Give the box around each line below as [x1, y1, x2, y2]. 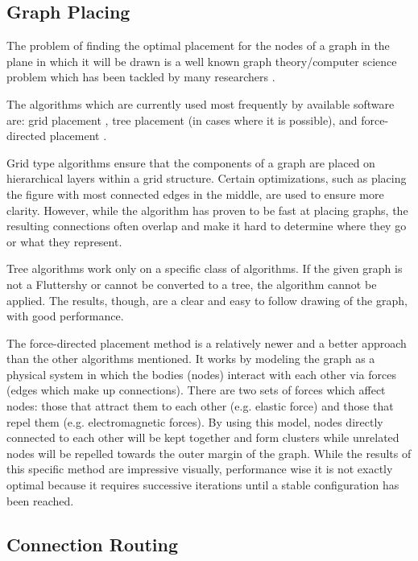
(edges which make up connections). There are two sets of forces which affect [6, 382, 386, 398]
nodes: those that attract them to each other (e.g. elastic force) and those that [6, 398, 394, 415]
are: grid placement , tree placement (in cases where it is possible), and [6, 111, 358, 128]
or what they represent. [6, 233, 122, 250]
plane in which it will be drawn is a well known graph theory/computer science [6, 52, 397, 69]
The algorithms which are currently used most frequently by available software [6, 95, 395, 112]
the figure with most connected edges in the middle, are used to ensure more [6, 185, 384, 202]
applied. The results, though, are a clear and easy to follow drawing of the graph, [6, 291, 408, 308]
